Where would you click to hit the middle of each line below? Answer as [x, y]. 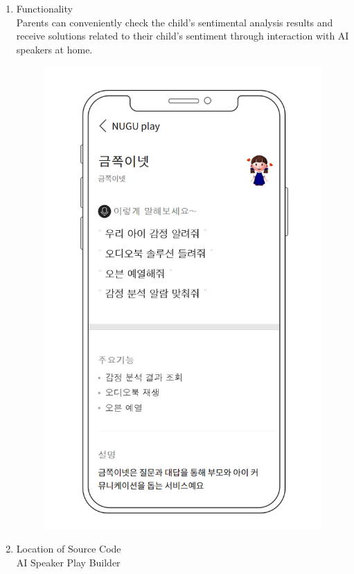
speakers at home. [54, 49]
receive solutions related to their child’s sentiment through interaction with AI [183, 36]
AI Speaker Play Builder [68, 563]
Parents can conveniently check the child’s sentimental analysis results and [175, 22]
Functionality [44, 8]
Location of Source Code [69, 549]
